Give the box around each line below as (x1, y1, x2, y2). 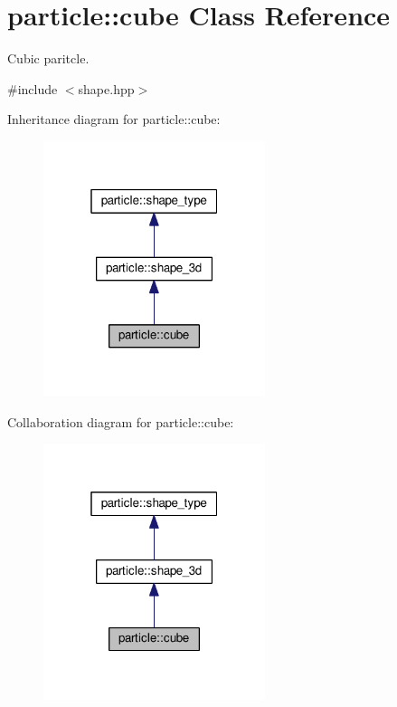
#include (7, 79, 58, 98)
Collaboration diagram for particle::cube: (7, 412, 234, 431)
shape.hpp (78, 79, 135, 98)
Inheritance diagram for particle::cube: (7, 110, 221, 129)
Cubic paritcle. (7, 49, 90, 68)
